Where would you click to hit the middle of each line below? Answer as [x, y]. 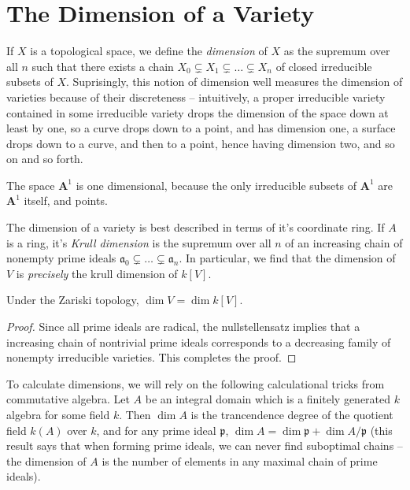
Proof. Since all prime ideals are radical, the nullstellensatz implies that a [183, 327]
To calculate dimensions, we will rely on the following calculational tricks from [196, 383]
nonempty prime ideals [61, 258]
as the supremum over [337, 51]
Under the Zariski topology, [73, 300]
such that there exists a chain [103, 66]
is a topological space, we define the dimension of [149, 51]
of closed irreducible [324, 66]
